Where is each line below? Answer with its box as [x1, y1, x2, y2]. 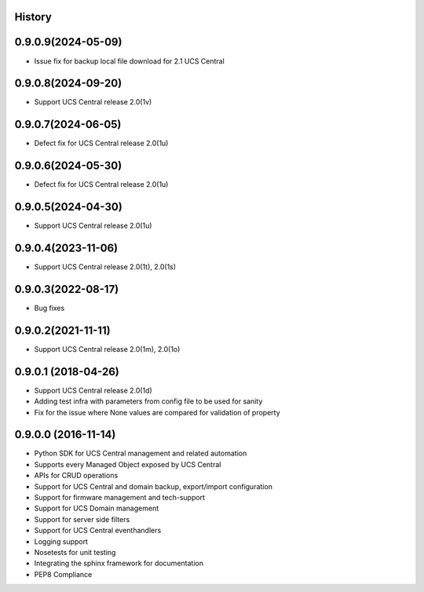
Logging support [34, 536, 88, 546]
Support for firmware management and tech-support [34, 493, 206, 502]
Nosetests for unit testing [34, 547, 116, 557]
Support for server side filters [34, 514, 130, 524]
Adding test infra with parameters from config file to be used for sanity [34, 396, 263, 406]
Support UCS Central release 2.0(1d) [34, 386, 152, 395]
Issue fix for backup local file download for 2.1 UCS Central [34, 56, 225, 66]
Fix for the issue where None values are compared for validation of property [34, 407, 280, 417]
